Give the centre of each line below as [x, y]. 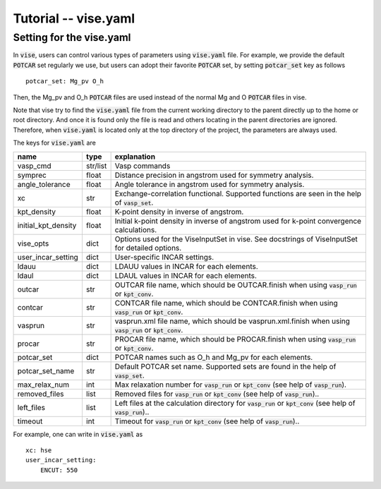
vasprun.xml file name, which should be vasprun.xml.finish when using [232, 321]
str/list [96, 166]
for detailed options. [148, 248]
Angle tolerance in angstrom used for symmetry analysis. [210, 184]
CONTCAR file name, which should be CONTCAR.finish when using [226, 303]
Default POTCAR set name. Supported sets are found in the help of [225, 366]
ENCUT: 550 [59, 470]
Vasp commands [143, 166]
